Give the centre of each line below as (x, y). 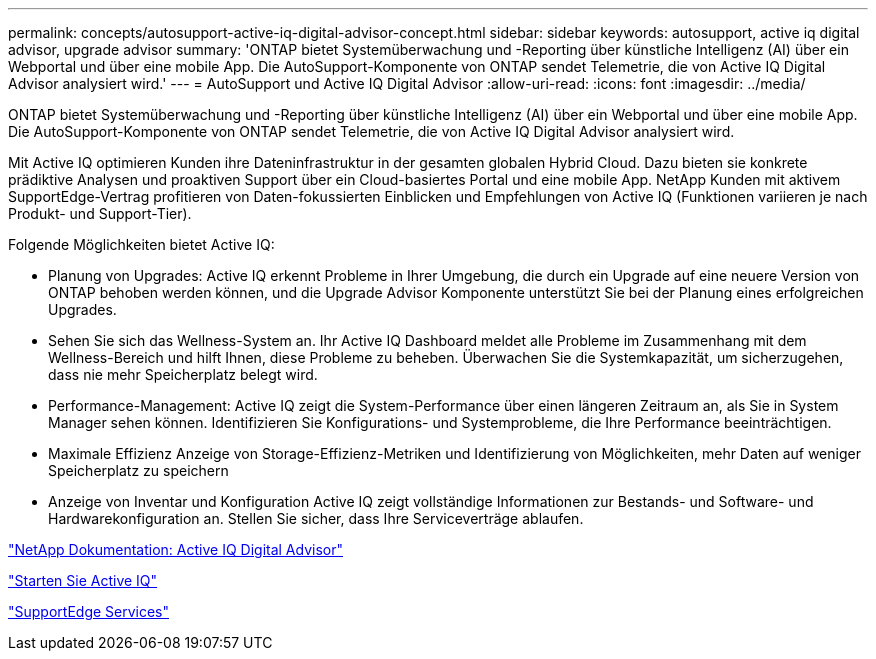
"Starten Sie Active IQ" (83, 580)
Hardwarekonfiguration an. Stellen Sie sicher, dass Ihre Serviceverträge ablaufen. (316, 518)
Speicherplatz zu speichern (138, 470)
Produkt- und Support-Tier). (100, 213)
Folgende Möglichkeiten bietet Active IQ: (141, 244)
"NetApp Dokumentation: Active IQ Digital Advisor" (175, 549)
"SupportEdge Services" (89, 611)
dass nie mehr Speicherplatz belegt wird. (183, 374)
